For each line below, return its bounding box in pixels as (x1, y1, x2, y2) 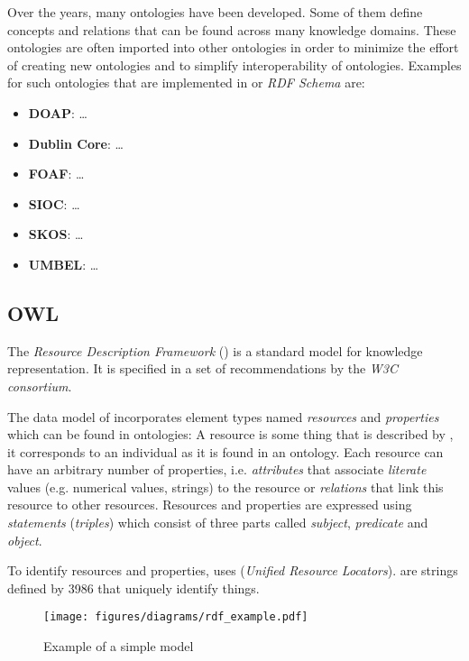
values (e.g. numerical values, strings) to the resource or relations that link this (7, 477, 444, 496)
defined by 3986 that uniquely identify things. (7, 578, 260, 597)
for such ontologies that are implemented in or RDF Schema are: (7, 73, 365, 92)
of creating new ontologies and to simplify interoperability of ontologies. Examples (7, 55, 462, 74)
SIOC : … (28, 194, 80, 213)
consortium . (7, 376, 72, 395)
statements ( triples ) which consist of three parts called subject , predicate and (7, 513, 428, 532)
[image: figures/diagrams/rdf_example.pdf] (43, 611, 308, 624)
